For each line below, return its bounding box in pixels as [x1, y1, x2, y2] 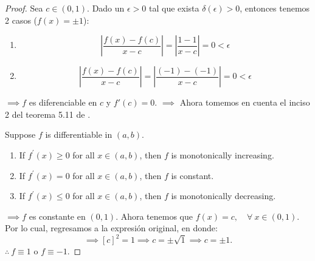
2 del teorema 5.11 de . [5, 107, 91, 120]
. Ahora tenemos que [116, 209, 193, 222]
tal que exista [149, 2, 199, 14]
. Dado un [87, 2, 125, 14]
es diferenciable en [29, 96, 97, 109]
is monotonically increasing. [171, 148, 274, 161]
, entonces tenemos [240, 2, 310, 14]
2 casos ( [5, 13, 38, 26]
